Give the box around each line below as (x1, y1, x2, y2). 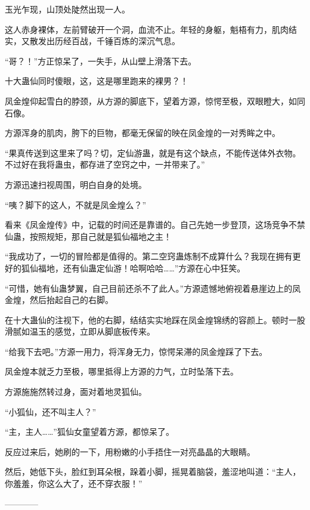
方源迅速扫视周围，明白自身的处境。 (5, 178, 147, 190)
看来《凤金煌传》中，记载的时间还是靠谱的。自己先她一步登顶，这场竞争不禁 (5, 218, 305, 231)
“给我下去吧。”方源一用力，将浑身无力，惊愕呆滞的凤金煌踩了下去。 (5, 345, 268, 357)
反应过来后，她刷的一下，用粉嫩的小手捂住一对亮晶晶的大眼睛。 (5, 445, 255, 458)
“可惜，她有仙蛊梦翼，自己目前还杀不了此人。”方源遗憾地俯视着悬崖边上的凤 (5, 282, 301, 294)
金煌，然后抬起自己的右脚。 (5, 293, 113, 306)
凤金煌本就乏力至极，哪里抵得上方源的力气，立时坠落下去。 (5, 365, 238, 378)
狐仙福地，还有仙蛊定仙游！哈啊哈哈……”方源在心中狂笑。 (21, 261, 246, 274)
